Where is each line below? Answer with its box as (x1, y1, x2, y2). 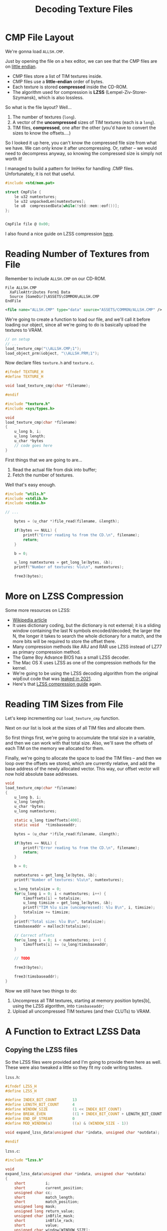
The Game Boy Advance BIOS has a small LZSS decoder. (12, 654, 130, 660)
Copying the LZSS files (5, 1046, 78, 1054)
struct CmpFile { (5, 189, 41, 194)
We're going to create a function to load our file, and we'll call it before (5, 316, 150, 322)
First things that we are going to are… (5, 457, 82, 463)
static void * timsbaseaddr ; (14, 822, 77, 827)
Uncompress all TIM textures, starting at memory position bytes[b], (12, 998, 151, 1004)
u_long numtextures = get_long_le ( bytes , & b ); (14, 560, 113, 565)
